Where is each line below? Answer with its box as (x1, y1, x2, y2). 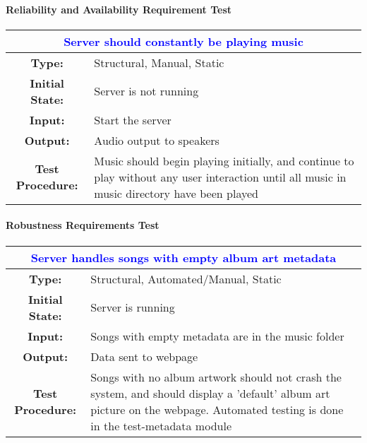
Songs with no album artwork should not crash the (90, 368, 342, 385)
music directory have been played (94, 184, 258, 201)
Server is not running (94, 83, 199, 100)
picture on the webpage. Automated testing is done (90, 401, 344, 418)
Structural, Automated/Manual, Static (90, 270, 282, 287)
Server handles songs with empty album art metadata (30, 249, 337, 266)
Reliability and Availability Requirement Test (6, 1, 232, 16)
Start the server (94, 111, 172, 128)
